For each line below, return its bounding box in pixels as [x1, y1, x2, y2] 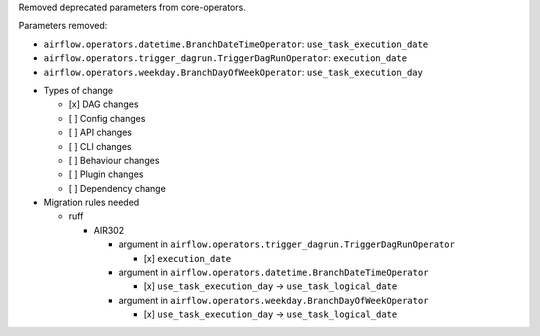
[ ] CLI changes [68, 140, 132, 152]
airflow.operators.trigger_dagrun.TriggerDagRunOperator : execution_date [43, 52, 408, 64]
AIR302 [93, 224, 125, 236]
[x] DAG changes [68, 98, 139, 110]
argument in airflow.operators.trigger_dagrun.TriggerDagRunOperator [118, 238, 455, 250]
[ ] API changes [68, 126, 132, 139]
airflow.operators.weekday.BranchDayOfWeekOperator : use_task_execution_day [43, 66, 424, 78]
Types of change [43, 84, 114, 96]
